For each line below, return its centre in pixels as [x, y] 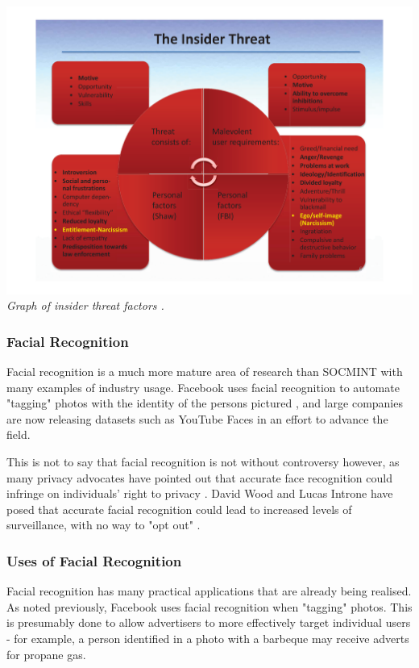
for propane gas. [46, 654]
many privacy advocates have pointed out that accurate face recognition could [199, 477]
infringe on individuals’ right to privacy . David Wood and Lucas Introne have [200, 493]
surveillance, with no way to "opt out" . [104, 525]
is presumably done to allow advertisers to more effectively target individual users [209, 622]
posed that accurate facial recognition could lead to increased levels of [179, 509]
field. [19, 434]
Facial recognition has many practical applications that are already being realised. [209, 591]
